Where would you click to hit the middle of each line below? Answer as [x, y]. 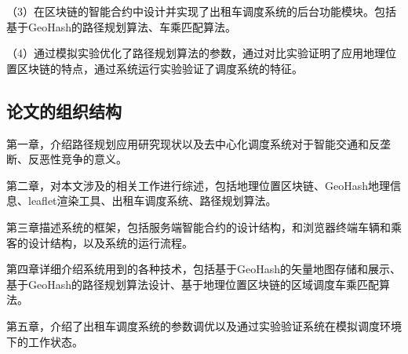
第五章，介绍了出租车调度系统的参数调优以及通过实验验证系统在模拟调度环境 [204, 325]
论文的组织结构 [64, 110]
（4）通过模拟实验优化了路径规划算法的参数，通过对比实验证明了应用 [185, 53]
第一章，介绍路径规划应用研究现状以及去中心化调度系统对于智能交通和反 [193, 143]
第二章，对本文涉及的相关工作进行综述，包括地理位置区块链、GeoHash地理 [199, 185]
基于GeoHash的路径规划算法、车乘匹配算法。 [122, 26]
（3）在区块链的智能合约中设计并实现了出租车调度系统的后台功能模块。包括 [201, 11]
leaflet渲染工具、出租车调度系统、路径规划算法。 [152, 201]
